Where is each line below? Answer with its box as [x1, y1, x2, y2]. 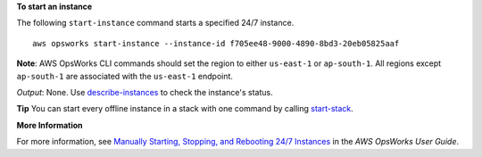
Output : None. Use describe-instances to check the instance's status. [16, 87, 273, 97]
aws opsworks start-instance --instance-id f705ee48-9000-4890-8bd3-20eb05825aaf [32, 38, 400, 48]
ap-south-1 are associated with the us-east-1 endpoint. [16, 70, 234, 81]
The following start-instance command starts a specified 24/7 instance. [16, 18, 295, 29]
